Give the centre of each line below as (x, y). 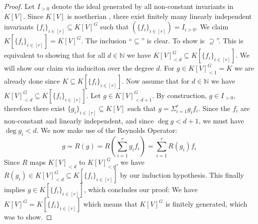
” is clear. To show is (173, 41)
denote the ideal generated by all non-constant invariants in (143, 6)
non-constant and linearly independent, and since (79, 120)
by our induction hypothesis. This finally (182, 175)
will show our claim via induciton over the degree (79, 68)
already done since (32, 80)
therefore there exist (35, 108)
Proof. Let (19, 6)
